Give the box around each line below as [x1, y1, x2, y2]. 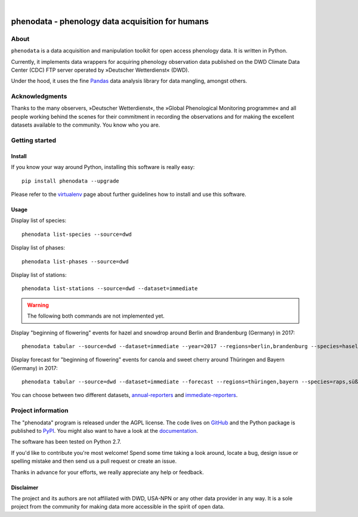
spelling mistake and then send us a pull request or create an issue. [11, 457, 177, 465]
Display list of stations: [11, 271, 67, 278]
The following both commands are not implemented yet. [27, 312, 165, 319]
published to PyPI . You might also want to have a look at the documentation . [11, 427, 198, 434]
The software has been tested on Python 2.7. [11, 438, 122, 445]
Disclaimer [11, 484, 39, 491]
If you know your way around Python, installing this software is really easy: [11, 164, 195, 171]
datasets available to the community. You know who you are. [11, 121, 161, 128]
